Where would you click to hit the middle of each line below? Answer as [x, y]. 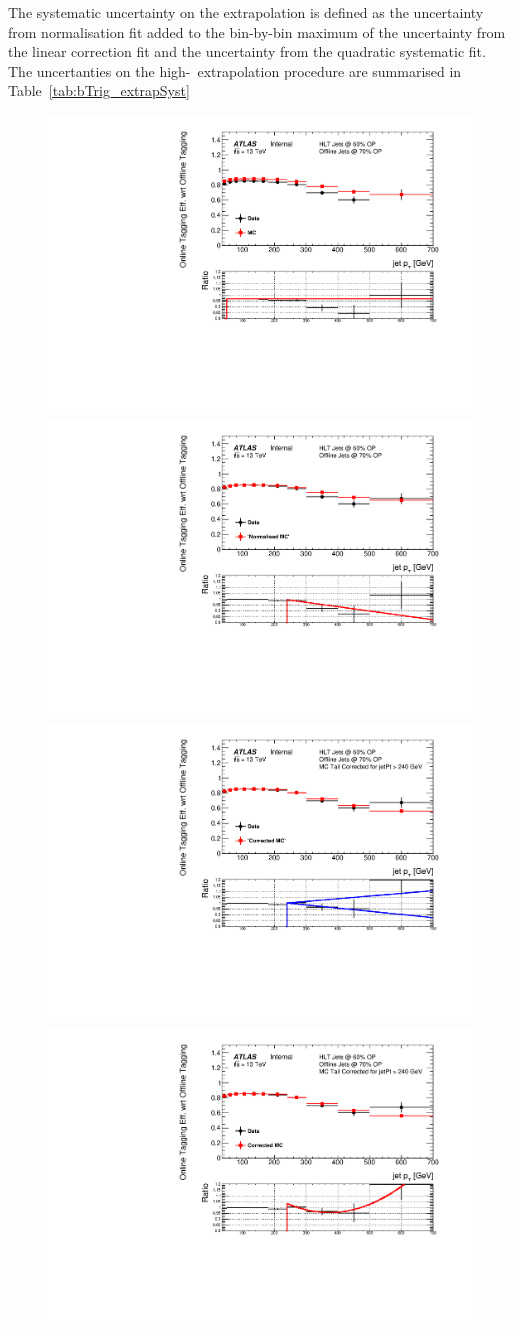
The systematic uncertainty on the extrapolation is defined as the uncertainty [246, 12]
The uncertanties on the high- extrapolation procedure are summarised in [235, 70]
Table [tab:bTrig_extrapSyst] [99, 90]
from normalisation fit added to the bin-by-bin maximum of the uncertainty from [257, 31]
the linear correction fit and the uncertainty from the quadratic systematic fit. [247, 51]
